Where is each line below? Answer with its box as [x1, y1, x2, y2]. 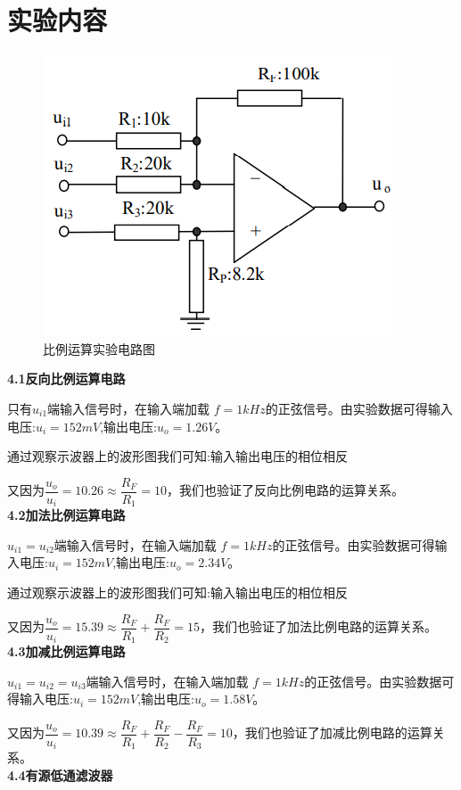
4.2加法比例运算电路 [7, 506, 126, 524]
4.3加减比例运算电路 [7, 642, 126, 661]
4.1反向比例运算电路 [7, 369, 126, 388]
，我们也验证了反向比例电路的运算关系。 [167, 481, 405, 499]
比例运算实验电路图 [43, 339, 155, 358]
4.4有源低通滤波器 [7, 765, 113, 784]
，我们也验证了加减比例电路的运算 [232, 723, 432, 742]
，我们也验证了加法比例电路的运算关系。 [199, 617, 437, 636]
